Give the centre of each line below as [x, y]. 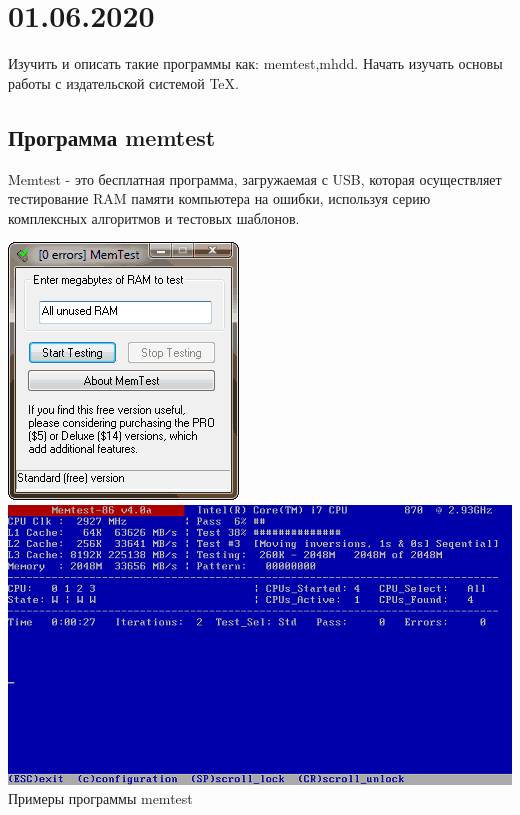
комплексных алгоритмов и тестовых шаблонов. [154, 217]
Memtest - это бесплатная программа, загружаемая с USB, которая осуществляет [255, 178]
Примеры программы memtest [100, 798]
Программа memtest [112, 136]
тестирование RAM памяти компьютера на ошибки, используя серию [219, 198]
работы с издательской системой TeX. [123, 82]
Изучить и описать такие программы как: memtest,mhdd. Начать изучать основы [255, 63]
